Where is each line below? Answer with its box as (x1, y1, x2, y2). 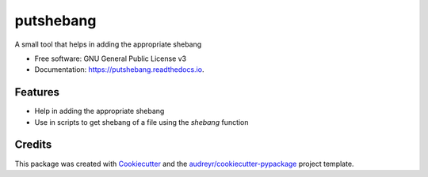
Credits (14, 138, 52, 152)
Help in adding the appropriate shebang (34, 107, 165, 116)
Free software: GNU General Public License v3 (34, 54, 187, 63)
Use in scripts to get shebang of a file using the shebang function (34, 117, 249, 126)
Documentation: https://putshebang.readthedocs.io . (34, 65, 204, 74)
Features (14, 85, 59, 99)
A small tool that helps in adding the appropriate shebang (14, 40, 202, 49)
